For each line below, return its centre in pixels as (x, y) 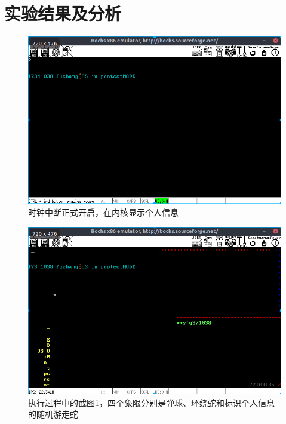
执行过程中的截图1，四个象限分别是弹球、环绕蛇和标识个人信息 (151, 402)
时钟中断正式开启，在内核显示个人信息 (103, 212)
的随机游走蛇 (53, 414)
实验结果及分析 (63, 13)
